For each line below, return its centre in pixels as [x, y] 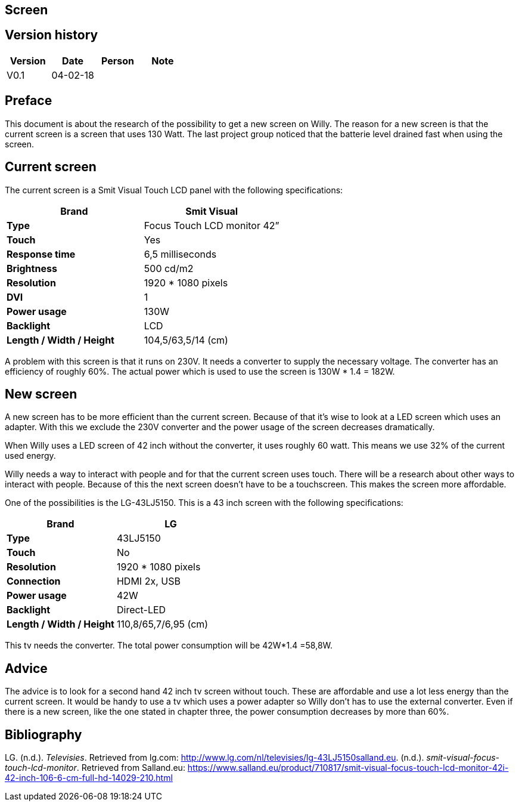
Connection [34, 581]
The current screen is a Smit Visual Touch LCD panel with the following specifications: [174, 190]
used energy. [30, 456]
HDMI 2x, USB [148, 581]
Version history [52, 35]
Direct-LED [141, 610]
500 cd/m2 [169, 268]
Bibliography [43, 734]
